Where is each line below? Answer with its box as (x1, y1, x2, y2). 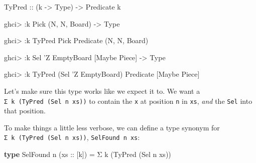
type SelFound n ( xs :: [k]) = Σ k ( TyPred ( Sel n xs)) (4, 149, 171, 159)
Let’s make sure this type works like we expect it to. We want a (4, 85, 200, 96)
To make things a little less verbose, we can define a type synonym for (4, 122, 220, 132)
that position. (4, 105, 46, 116)
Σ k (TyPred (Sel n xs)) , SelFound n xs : (4, 132, 140, 142)
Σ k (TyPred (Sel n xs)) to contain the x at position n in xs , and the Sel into (4, 95, 252, 106)
